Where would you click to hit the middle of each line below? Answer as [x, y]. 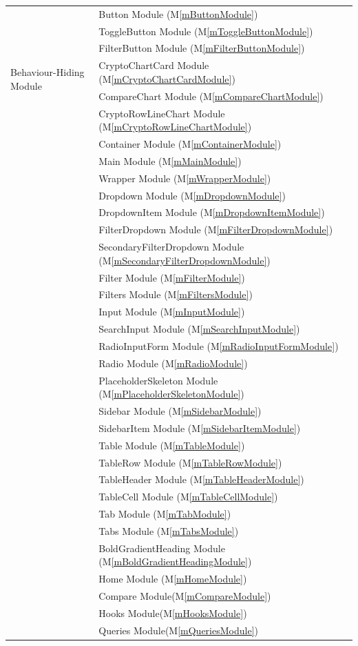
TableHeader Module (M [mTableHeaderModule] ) [201, 479]
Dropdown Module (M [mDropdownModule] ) [192, 195]
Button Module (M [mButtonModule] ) [178, 13]
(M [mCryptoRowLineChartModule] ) [175, 127]
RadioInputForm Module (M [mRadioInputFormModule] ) [219, 345]
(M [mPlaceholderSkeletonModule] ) [171, 394]
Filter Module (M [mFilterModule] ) [172, 277]
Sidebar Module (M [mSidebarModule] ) [180, 411]
